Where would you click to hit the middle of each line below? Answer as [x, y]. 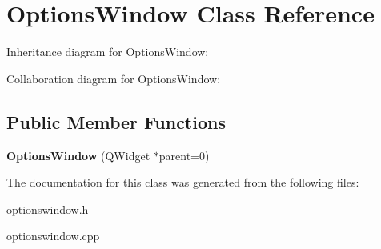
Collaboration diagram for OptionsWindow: [114, 78]
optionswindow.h [48, 209]
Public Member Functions [116, 121]
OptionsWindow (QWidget [78, 155]
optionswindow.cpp [53, 236]
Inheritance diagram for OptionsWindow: [108, 52]
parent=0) [184, 155]
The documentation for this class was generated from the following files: [183, 182]
